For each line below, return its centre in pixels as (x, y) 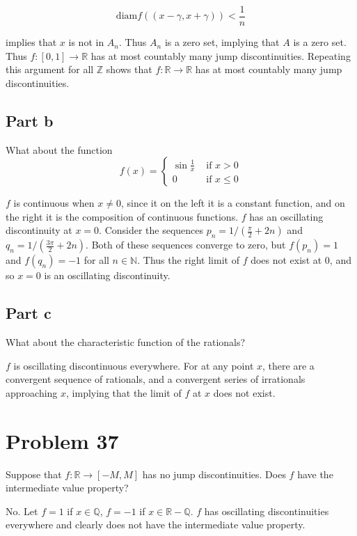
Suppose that (34, 474)
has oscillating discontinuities (267, 511)
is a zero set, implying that (222, 42)
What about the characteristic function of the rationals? (126, 342)
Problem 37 (62, 440)
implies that (31, 42)
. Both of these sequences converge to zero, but (186, 245)
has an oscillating (286, 216)
